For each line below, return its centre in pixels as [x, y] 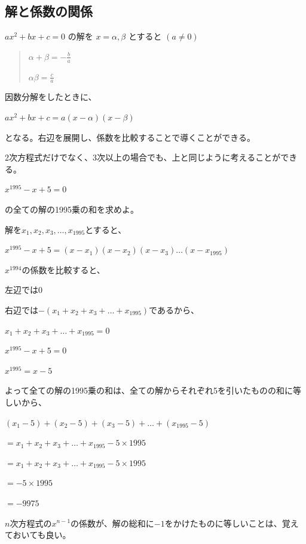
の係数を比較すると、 [63, 269]
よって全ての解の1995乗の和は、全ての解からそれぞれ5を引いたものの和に [149, 390]
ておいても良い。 [38, 535]
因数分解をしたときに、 [51, 97]
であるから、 [174, 309]
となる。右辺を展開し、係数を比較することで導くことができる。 [130, 137]
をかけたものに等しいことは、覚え [232, 523]
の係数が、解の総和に [112, 523]
